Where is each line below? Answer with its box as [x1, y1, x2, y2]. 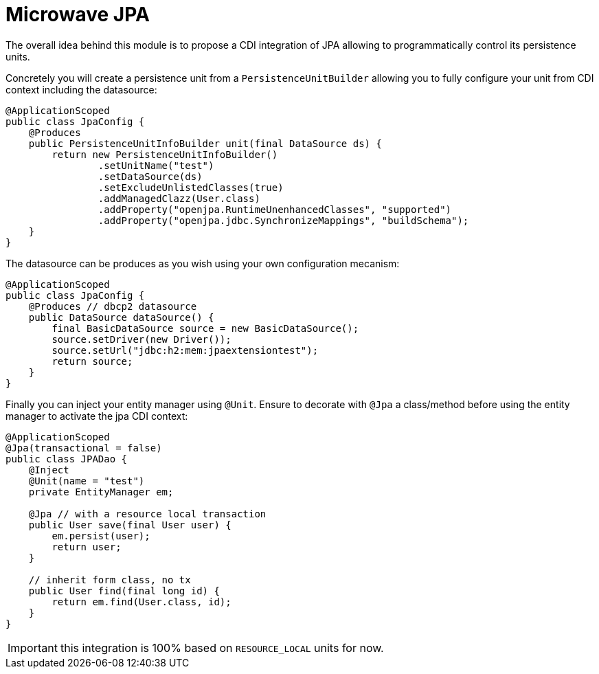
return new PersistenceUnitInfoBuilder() [52, 148, 278, 160]
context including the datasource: [5, 83, 157, 96]
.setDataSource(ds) [98, 170, 203, 182]
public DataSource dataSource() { [28, 311, 214, 323]
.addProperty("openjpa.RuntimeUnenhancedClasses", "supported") [98, 203, 452, 215]
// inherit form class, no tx [28, 574, 191, 585]
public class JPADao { [5, 453, 128, 464]
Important [8, 640, 58, 655]
